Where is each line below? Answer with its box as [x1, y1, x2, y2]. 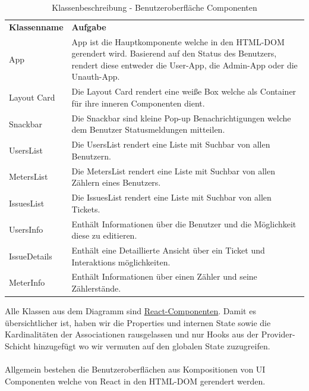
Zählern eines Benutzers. [71, 176, 161, 189]
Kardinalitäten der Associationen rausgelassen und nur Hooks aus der [5, 328, 258, 340]
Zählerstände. [71, 281, 121, 294]
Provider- [261, 328, 295, 340]
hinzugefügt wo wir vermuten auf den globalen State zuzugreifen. [33, 339, 270, 352]
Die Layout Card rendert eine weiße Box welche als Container [71, 85, 297, 98]
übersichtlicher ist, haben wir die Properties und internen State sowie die [5, 316, 271, 329]
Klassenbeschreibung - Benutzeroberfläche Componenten [52, 1, 257, 13]
